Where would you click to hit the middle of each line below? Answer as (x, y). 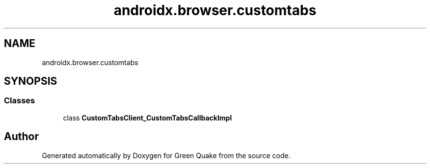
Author (21, 137)
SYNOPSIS (31, 81)
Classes (20, 101)
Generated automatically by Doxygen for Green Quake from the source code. (166, 155)
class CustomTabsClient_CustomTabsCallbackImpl (148, 118)
